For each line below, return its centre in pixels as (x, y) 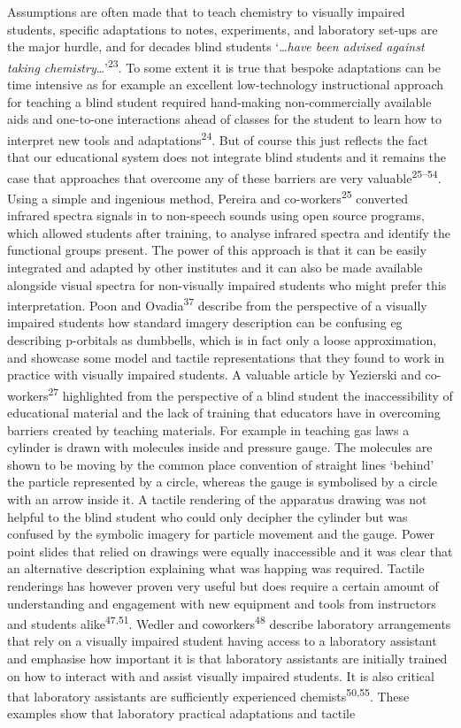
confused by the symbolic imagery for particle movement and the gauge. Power (221, 534)
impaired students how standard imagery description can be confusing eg (205, 322)
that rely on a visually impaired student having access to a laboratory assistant (222, 641)
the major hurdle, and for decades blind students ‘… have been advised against (216, 46)
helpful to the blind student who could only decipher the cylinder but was (207, 516)
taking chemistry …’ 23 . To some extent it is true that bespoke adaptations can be (224, 65)
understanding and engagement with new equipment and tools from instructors (222, 603)
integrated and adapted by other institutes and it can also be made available (215, 267)
